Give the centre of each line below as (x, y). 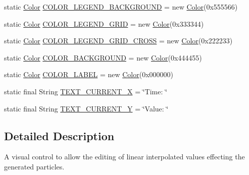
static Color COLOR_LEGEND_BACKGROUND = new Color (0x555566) (121, 7)
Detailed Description (59, 135)
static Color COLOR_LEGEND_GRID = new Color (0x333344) (104, 23)
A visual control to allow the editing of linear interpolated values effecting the (124, 157)
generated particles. (34, 166)
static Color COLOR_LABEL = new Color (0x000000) (89, 74)
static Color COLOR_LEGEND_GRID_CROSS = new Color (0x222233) (118, 41)
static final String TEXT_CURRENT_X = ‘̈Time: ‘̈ (86, 91)
